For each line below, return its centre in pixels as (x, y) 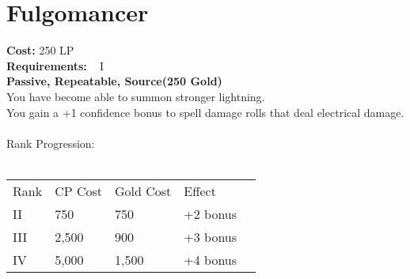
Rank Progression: (51, 143)
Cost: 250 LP (40, 50)
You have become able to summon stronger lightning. (136, 96)
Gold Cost (143, 190)
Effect (200, 190)
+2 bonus (211, 213)
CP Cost (78, 190)
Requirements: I (55, 65)
